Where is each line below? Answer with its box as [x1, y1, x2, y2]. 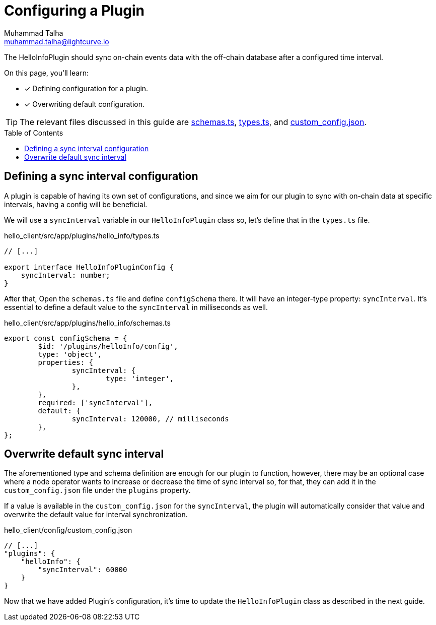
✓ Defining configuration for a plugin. [24, 84, 149, 93]
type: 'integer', [106, 374, 174, 383]
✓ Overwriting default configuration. [24, 99, 145, 108]
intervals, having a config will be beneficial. [4, 200, 148, 209]
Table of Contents [4, 128, 63, 137]
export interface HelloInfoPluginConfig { [4, 263, 174, 271]
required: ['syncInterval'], [38, 398, 153, 407]
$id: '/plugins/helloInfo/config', [38, 342, 178, 350]
